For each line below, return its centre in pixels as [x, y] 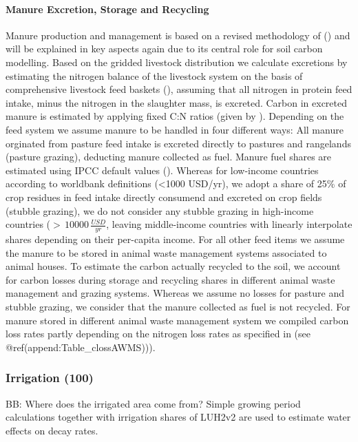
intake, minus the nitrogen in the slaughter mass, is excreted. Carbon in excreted [177, 102]
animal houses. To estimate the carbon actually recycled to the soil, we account [173, 266]
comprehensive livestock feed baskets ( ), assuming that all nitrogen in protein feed [179, 89]
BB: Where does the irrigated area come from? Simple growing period [153, 403]
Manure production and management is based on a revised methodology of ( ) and [178, 35]
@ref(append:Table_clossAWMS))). [81, 347]
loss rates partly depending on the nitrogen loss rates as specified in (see [158, 334]
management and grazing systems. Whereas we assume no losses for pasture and [175, 293]
